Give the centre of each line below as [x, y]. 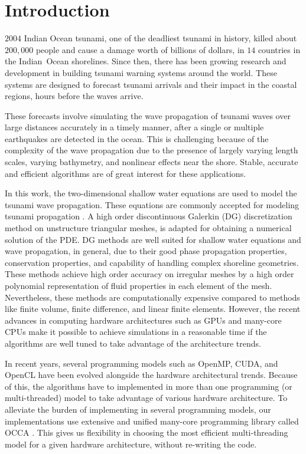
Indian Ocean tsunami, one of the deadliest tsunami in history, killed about [160, 38]
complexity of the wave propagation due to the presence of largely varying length [152, 150]
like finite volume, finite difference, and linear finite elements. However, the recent [153, 309]
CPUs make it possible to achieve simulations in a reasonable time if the [136, 332]
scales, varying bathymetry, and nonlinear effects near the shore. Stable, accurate [152, 162]
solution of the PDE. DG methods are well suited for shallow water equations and [153, 239]
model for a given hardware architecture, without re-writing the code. [131, 444]
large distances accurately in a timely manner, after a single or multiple [134, 127]
